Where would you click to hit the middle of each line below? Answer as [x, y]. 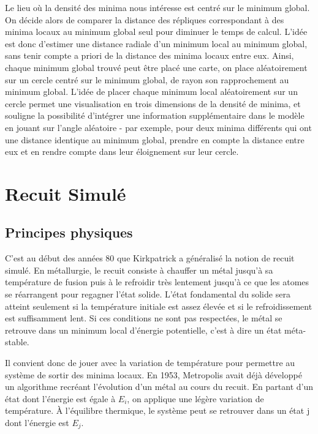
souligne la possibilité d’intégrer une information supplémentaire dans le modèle [155, 115]
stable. [17, 342]
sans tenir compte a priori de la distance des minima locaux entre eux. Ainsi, [150, 55]
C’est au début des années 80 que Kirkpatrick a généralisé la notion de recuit [150, 258]
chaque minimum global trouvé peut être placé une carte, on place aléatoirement [156, 67]
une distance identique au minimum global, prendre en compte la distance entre [155, 139]
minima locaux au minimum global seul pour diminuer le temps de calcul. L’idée [156, 32]
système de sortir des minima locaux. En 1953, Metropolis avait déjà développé [153, 374]
